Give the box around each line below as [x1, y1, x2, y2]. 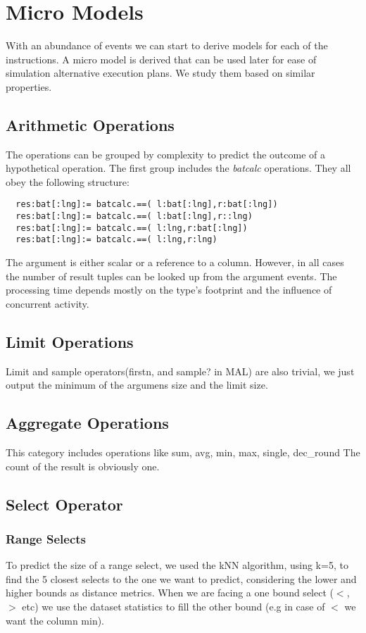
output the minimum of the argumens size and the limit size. [6, 377, 268, 392]
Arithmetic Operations [6, 113, 175, 135]
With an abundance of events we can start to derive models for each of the [6, 38, 328, 53]
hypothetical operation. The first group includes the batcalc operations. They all [6, 161, 351, 175]
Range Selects [6, 529, 87, 547]
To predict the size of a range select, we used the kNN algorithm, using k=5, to [6, 558, 348, 572]
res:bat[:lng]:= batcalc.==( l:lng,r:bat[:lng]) [15, 223, 248, 233]
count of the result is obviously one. [6, 458, 160, 473]
